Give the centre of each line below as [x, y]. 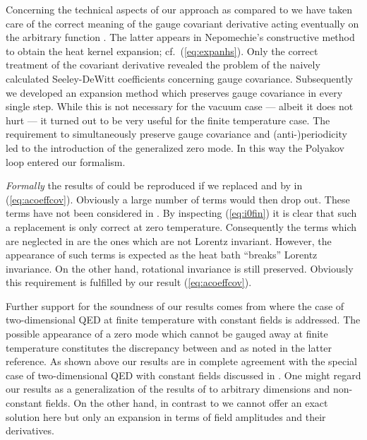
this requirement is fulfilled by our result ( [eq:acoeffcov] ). [129, 282]
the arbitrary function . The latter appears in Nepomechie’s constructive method [180, 37]
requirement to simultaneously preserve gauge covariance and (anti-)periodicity [176, 134]
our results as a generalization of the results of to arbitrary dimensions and [168, 389]
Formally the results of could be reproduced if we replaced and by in [154, 185]
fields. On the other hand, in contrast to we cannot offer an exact [187, 403]
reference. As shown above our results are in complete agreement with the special [181, 361]
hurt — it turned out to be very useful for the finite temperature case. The [168, 120]
